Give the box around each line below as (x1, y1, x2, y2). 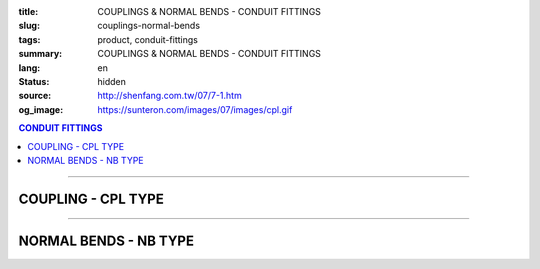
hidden (97, 75, 127, 87)
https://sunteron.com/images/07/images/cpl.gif (97, 103, 293, 115)
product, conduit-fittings (97, 33, 199, 45)
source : (18, 90, 52, 102)
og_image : (18, 103, 64, 115)
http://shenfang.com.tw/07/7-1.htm (97, 90, 242, 102)
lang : (18, 61, 41, 74)
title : (18, 6, 39, 17)
